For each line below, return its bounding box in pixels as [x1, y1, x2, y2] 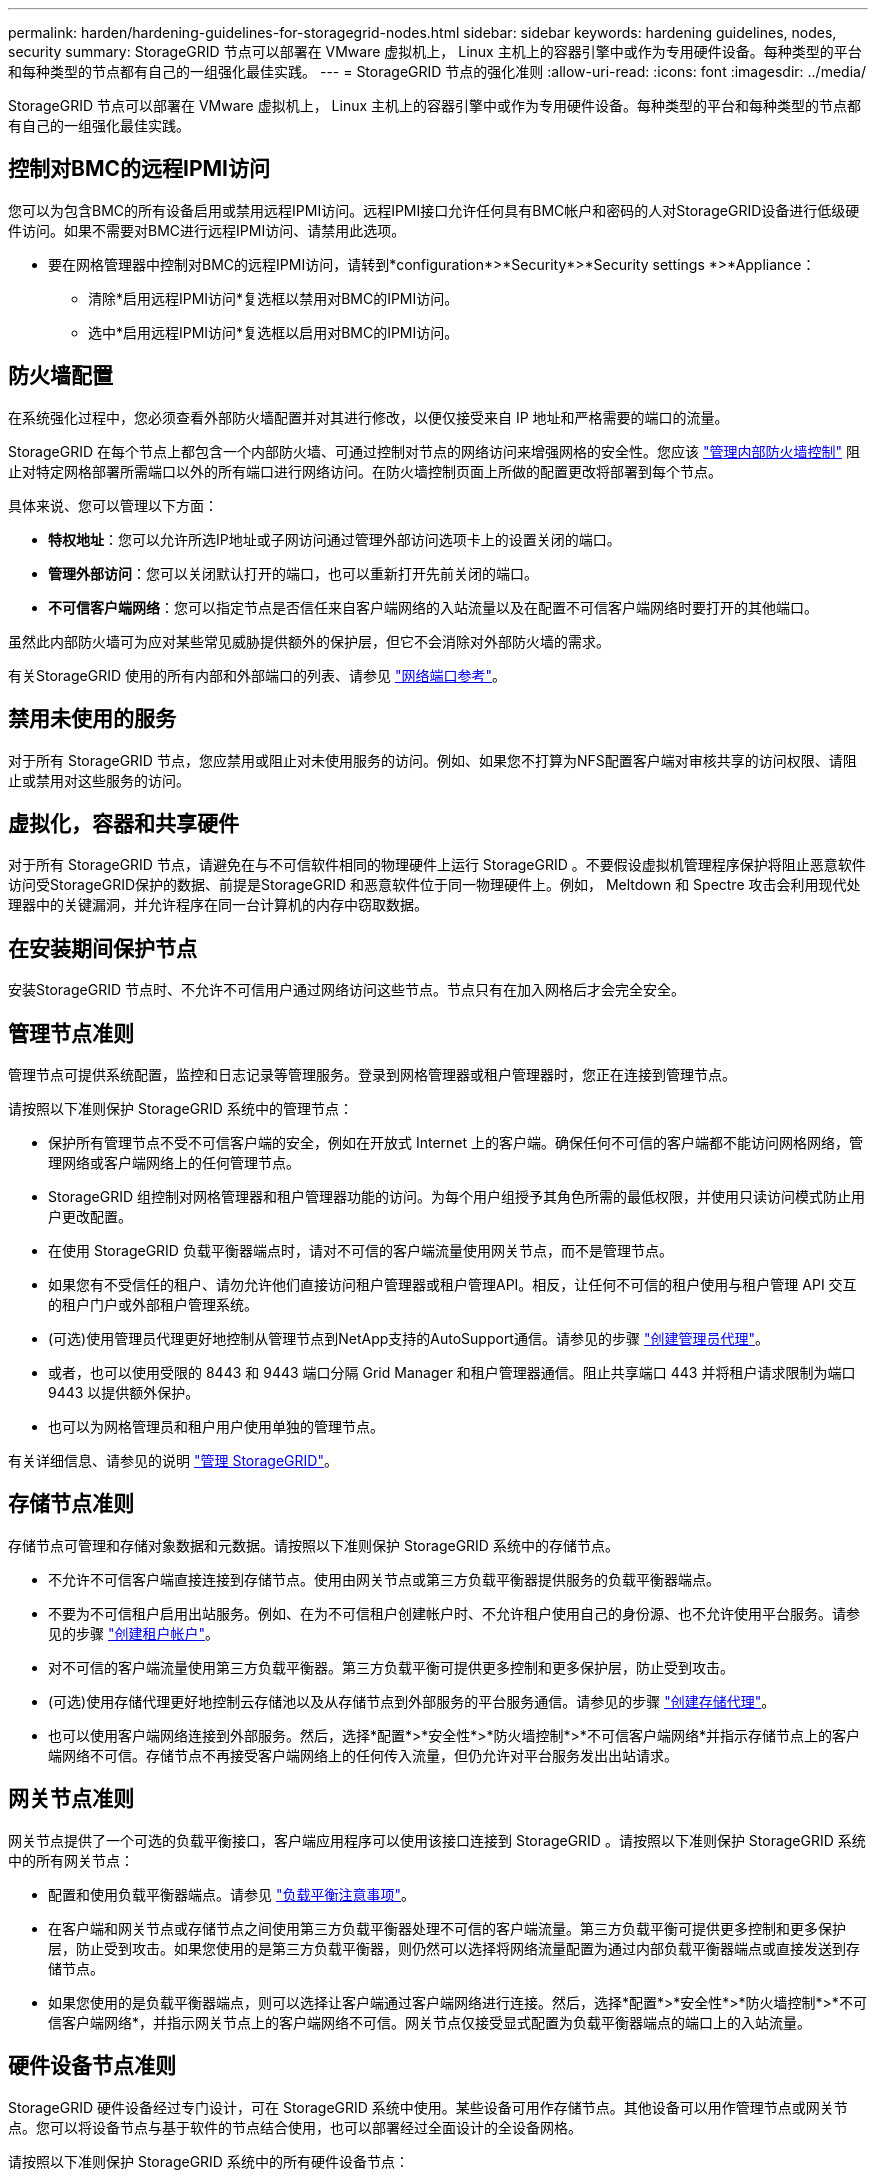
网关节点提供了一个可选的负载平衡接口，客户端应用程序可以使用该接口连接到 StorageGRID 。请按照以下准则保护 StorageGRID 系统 [8, 1831, 866, 1849]
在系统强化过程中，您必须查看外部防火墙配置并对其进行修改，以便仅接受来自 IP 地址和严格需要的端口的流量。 [8, 408, 729, 426]
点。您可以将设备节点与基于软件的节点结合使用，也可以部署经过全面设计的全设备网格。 [8, 2118, 582, 2136]
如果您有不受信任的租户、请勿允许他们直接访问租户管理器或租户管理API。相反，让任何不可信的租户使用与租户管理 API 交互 [48, 1276, 857, 1294]
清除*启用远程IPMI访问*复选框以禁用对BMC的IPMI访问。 [88, 289, 459, 307]
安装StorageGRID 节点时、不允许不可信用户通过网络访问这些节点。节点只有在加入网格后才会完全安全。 [8, 981, 685, 999]
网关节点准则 [8, 1786, 134, 1812]
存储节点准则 [8, 1491, 134, 1517]
